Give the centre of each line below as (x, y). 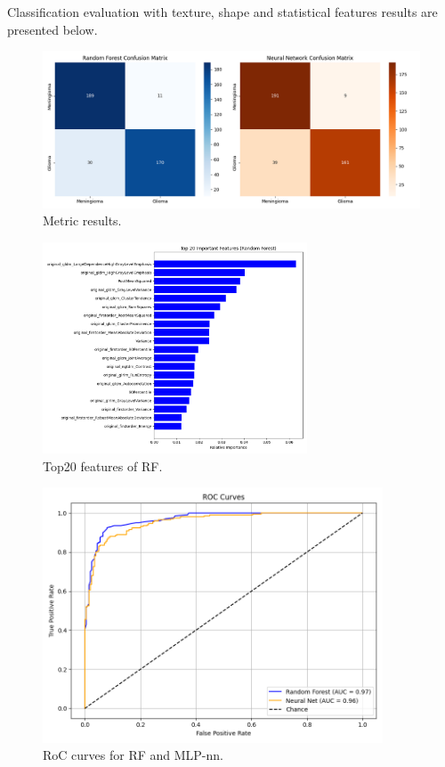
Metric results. (82, 220)
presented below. (53, 29)
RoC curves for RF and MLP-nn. (133, 755)
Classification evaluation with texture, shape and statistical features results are (222, 12)
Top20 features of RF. (103, 465)
